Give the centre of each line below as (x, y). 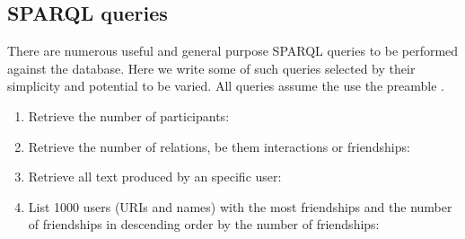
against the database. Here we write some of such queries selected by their (211, 68)
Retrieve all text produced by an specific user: (155, 177)
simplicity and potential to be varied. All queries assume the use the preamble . (226, 86)
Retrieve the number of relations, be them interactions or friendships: (219, 146)
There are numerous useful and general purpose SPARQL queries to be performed (233, 51)
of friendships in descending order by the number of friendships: (204, 224)
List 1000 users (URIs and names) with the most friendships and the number (240, 206)
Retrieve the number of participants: (129, 115)
